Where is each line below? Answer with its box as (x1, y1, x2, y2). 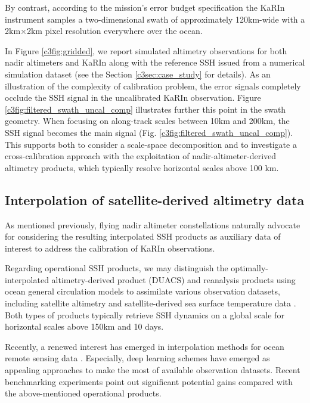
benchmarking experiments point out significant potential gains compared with (5, 375, 293, 387)
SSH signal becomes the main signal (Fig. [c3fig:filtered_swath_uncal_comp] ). (5, 126, 293, 138)
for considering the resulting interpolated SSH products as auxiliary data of (5, 230, 281, 243)
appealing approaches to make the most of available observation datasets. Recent (5, 364, 300, 376)
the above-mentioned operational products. (5, 387, 162, 399)
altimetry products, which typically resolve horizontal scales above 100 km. (5, 161, 279, 173)
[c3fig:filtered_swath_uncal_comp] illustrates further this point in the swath (5, 103, 286, 115)
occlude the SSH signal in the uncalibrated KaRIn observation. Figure (5, 91, 261, 104)
